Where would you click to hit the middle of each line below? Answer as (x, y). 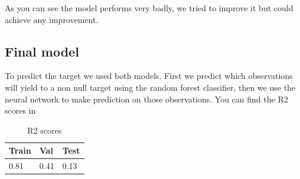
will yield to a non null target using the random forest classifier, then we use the (150, 87)
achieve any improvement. (52, 19)
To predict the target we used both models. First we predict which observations (149, 76)
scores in (20, 110)
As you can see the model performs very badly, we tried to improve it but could (149, 8)
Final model (42, 51)
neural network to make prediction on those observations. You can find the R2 (146, 99)
